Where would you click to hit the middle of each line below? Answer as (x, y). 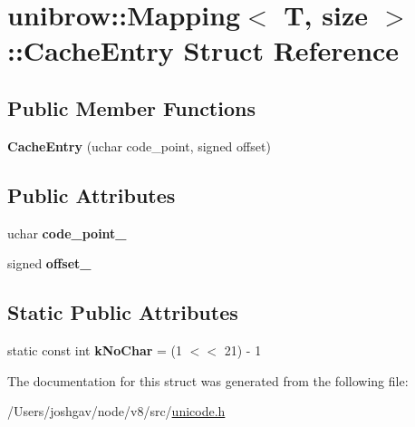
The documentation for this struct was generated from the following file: (208, 380)
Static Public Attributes (123, 312)
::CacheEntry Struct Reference (203, 50)
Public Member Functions (131, 107)
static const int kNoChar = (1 (95, 349)
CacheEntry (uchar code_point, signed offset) (139, 146)
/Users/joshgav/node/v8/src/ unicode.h (116, 411)
